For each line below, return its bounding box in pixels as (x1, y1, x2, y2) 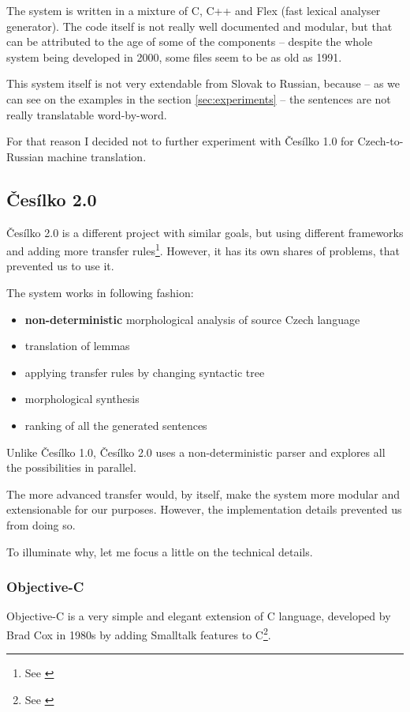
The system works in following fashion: (6, 284, 194, 300)
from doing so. (6, 516, 76, 533)
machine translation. (47, 148, 147, 164)
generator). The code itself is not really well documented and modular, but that (6, 17, 393, 34)
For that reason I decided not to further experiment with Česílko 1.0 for (6, 133, 354, 149)
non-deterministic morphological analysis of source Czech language (24, 311, 360, 327)
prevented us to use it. (6, 258, 114, 274)
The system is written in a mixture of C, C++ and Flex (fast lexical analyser (6, 2, 381, 18)
